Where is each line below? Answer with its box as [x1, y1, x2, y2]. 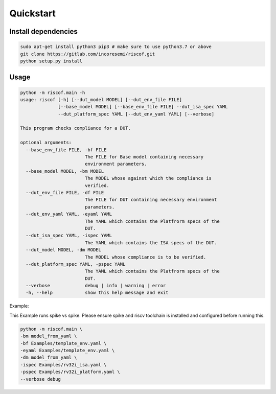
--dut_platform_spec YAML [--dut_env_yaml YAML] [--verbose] [58, 111, 215, 117]
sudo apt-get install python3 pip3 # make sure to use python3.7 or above [20, 44, 212, 50]
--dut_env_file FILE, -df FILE [26, 190, 104, 195]
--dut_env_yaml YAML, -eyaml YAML [26, 211, 112, 217]
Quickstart [9, 8, 56, 19]
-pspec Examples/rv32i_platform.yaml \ [20, 369, 120, 375]
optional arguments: [20, 140, 72, 146]
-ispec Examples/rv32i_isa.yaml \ [20, 362, 107, 367]
